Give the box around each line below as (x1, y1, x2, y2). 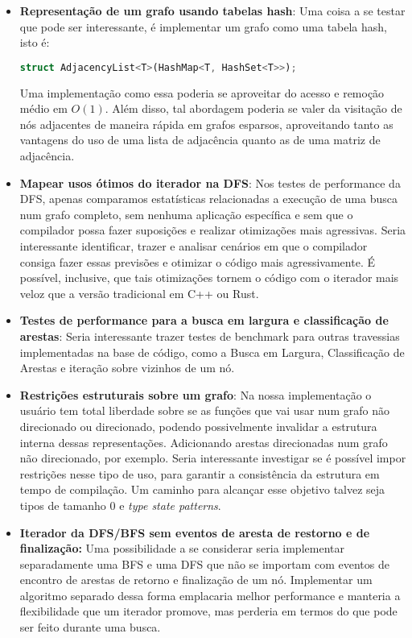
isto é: (19, 34, 50, 51)
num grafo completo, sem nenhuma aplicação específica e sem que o (19, 205, 353, 222)
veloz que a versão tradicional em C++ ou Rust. (19, 284, 259, 301)
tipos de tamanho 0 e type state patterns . (19, 496, 221, 513)
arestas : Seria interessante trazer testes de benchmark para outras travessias (19, 327, 400, 344)
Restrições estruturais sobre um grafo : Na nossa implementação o (19, 386, 372, 403)
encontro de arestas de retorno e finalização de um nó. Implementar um (19, 571, 373, 588)
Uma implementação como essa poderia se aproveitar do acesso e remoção (19, 84, 385, 101)
